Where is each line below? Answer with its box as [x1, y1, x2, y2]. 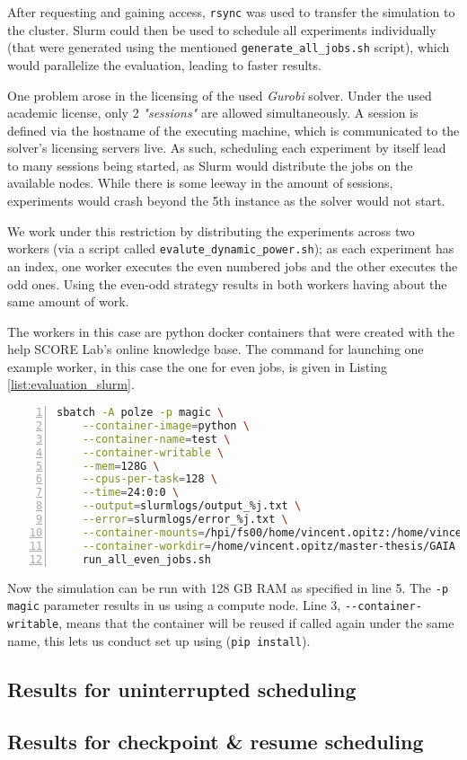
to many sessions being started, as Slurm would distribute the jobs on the [7, 155, 413, 174]
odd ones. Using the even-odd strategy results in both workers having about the [7, 274, 447, 293]
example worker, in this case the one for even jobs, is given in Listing [7, 357, 387, 376]
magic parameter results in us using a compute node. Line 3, [7, 596, 341, 614]
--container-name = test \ [82, 432, 231, 446]
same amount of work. [7, 292, 129, 311]
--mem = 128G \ [82, 459, 160, 473]
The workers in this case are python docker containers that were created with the [7, 322, 454, 340]
